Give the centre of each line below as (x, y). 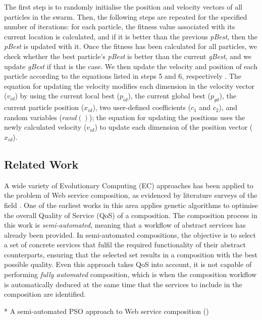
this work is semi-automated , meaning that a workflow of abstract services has (125, 225)
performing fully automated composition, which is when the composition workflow (130, 274)
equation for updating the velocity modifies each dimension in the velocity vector (129, 86)
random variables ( (33, 117)
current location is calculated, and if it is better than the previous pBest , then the (131, 36)
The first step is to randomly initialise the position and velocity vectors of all (123, 7)
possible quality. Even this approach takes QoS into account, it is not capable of (128, 264)
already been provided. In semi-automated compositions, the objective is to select (130, 234)
